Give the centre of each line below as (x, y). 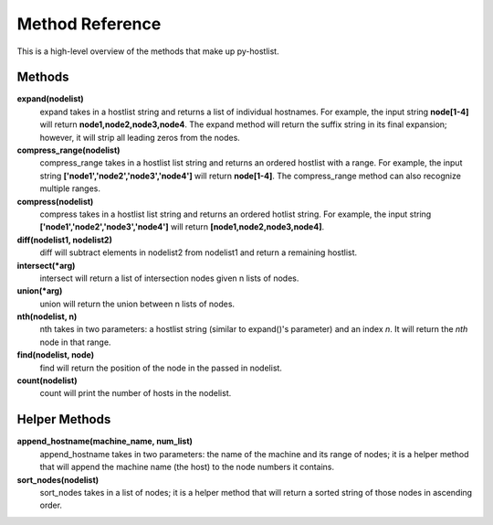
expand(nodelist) (50, 99)
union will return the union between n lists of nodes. (137, 304)
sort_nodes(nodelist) (58, 479)
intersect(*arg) (46, 265)
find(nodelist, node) (56, 355)
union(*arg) (40, 291)
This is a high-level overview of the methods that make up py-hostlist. (148, 51)
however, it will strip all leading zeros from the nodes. (140, 137)
